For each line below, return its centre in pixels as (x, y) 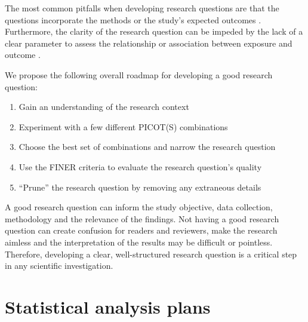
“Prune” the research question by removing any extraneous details (140, 187)
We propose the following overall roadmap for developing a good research (139, 74)
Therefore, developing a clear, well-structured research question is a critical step (151, 254)
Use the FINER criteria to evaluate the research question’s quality (140, 166)
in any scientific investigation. (59, 266)
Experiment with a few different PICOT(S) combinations (123, 126)
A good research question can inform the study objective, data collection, (139, 207)
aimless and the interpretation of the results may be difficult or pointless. (139, 242)
